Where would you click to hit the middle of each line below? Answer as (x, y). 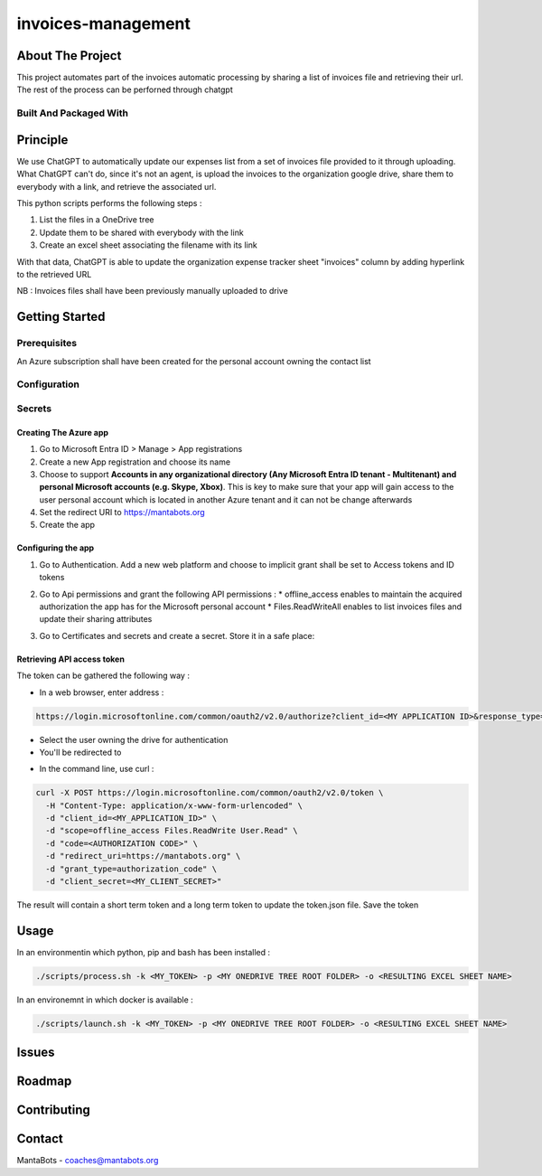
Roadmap (44, 1082)
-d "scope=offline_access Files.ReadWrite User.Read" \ (172, 831)
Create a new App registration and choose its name (135, 462)
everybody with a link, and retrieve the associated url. (117, 186)
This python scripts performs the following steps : (109, 203)
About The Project (69, 56)
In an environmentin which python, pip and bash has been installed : (144, 952)
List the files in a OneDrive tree (97, 220)
